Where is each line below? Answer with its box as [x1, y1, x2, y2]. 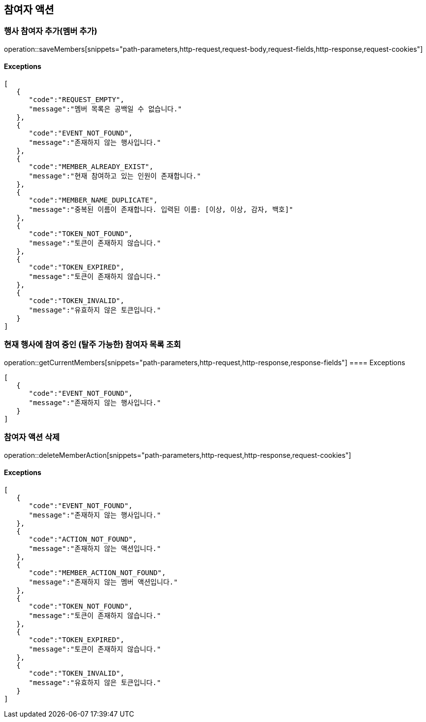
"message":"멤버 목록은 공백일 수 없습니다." [29, 105, 182, 113]
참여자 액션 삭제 [4, 432, 60, 443]
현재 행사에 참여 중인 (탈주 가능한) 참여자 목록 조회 [4, 340, 181, 350]
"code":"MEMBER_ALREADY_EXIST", [29, 163, 154, 171]
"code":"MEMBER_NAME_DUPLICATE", [29, 196, 158, 205]
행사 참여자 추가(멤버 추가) [4, 26, 98, 36]
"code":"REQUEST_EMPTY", [29, 96, 125, 104]
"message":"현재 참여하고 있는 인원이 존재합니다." [29, 172, 201, 180]
